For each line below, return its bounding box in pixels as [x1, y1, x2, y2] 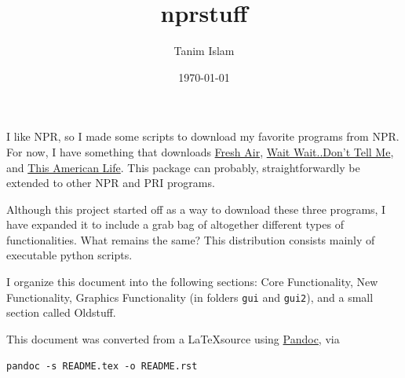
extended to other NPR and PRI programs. [6, 174, 215, 191]
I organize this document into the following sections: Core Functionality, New [6, 273, 378, 290]
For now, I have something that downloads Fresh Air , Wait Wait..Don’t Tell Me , [6, 143, 394, 160]
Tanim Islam [173, 42, 235, 59]
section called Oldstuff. [6, 304, 116, 321]
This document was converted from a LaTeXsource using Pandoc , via [6, 330, 340, 347]
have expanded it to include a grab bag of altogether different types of [6, 216, 344, 233]
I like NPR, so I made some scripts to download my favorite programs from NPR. [6, 128, 400, 145]
